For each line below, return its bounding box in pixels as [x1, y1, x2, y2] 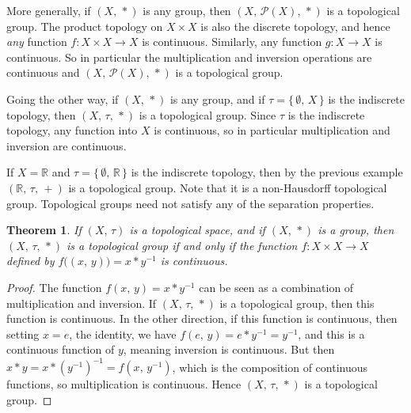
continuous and [6, 64, 80, 81]
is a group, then [318, 222, 394, 238]
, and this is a [298, 325, 365, 342]
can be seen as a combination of [199, 278, 354, 295]
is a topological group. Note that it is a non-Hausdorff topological [68, 179, 387, 195]
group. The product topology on [6, 17, 163, 34]
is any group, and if [169, 90, 265, 107]
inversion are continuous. [6, 137, 127, 153]
